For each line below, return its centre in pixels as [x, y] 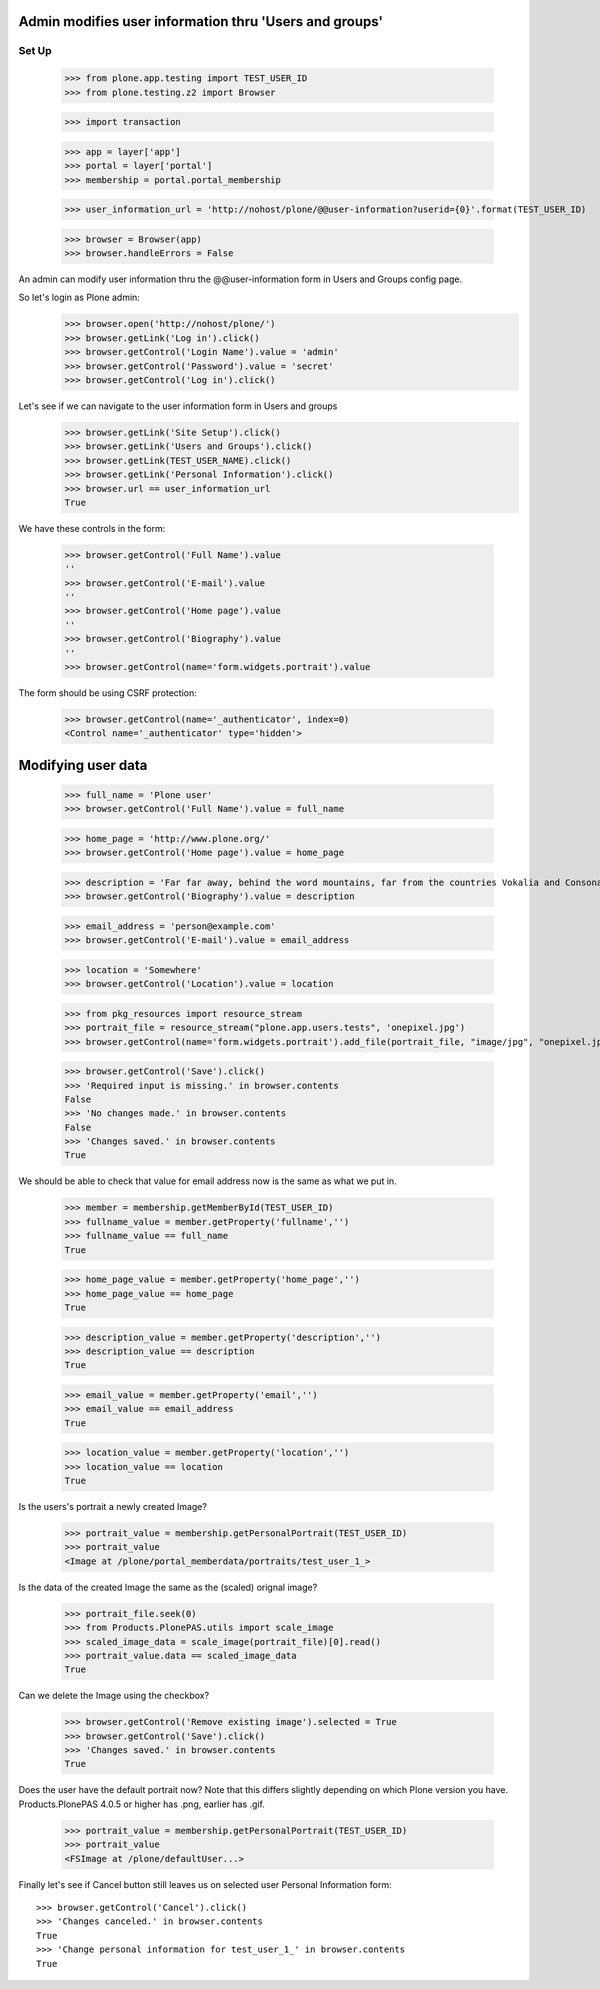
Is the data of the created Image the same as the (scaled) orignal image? [168, 1587]
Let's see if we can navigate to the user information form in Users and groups [178, 406]
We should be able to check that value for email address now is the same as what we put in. [207, 1181]
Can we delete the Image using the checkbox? [114, 1696]
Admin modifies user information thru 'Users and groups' [201, 21]
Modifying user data [83, 765]
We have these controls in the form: [92, 528]
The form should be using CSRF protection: [107, 692]
